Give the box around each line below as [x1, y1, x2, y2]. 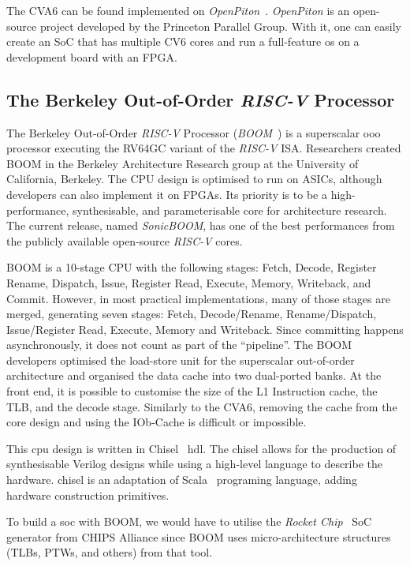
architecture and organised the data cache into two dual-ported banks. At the [6, 367, 382, 384]
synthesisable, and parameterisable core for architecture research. [73, 201, 387, 218]
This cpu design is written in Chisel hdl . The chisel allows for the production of [6, 440, 397, 456]
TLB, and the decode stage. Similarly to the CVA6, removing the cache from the [6, 398, 397, 414]
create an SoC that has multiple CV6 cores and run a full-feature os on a [6, 33, 360, 50]
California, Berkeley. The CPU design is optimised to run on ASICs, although [6, 171, 382, 187]
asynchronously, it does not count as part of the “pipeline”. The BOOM [6, 336, 352, 353]
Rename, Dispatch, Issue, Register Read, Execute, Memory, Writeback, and [6, 274, 371, 290]
